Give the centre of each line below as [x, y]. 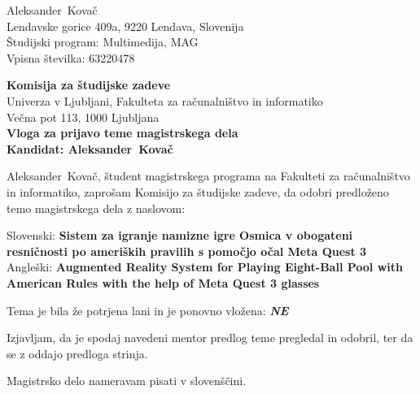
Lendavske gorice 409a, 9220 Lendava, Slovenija [125, 26]
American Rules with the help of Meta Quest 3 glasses [163, 282]
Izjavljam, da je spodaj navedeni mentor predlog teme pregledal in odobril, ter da [210, 338]
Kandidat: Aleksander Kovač [90, 148]
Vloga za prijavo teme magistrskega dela [122, 133]
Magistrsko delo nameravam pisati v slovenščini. [127, 381]
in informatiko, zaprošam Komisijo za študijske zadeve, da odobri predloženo [198, 191]
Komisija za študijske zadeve [89, 85]
